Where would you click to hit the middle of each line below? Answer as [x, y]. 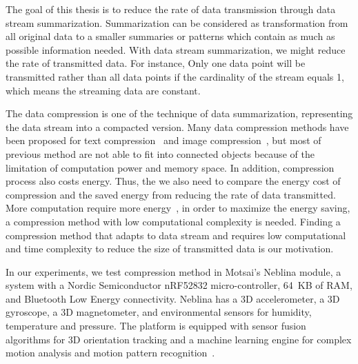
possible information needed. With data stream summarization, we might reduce [176, 49]
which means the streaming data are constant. [103, 90]
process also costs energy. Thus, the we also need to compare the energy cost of [173, 181]
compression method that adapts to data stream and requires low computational [176, 235]
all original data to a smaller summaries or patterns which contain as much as [170, 36]
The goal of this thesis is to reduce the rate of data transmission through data [171, 9]
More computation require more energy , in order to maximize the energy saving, [178, 208]
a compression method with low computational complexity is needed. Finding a [173, 221]
